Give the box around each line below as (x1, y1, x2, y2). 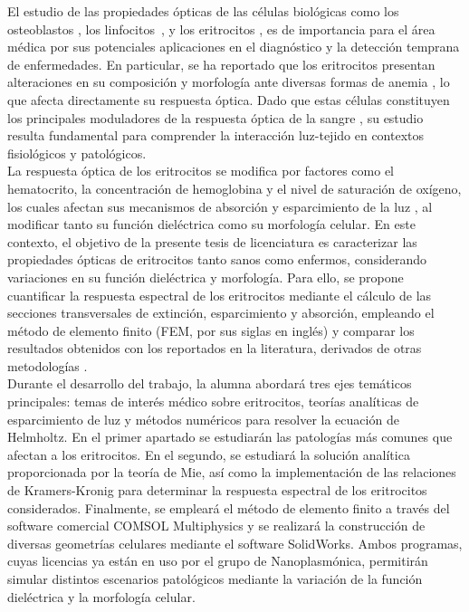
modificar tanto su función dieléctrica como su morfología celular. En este (7, 215, 416, 234)
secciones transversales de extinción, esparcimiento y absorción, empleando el (7, 303, 435, 322)
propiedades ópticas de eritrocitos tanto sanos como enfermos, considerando (7, 250, 427, 269)
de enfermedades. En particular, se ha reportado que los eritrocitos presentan (7, 54, 435, 73)
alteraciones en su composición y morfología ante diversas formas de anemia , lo (7, 72, 450, 91)
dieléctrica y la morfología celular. (7, 587, 196, 606)
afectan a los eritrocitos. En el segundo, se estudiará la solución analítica (7, 445, 410, 464)
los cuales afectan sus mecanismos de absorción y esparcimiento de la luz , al (7, 196, 433, 215)
